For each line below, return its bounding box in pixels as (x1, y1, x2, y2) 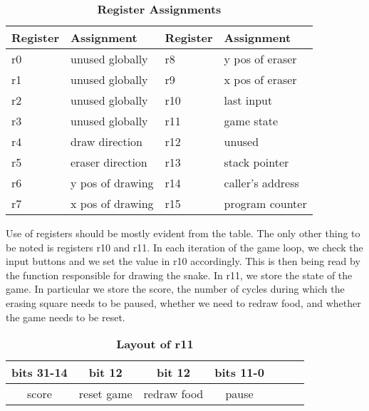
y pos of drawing (70, 175, 154, 191)
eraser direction (70, 154, 147, 170)
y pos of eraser (224, 51, 297, 67)
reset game (78, 385, 132, 402)
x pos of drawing (70, 195, 154, 212)
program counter (224, 195, 307, 212)
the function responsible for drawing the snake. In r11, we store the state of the (6, 267, 353, 282)
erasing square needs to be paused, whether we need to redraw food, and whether (6, 295, 361, 310)
